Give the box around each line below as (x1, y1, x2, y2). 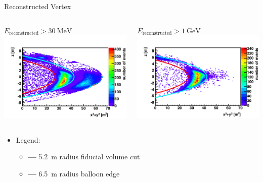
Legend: (16, 134, 40, 145)
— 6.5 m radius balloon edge (28, 168, 120, 178)
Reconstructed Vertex (4, 1, 71, 11)
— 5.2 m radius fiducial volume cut (28, 151, 140, 162)
